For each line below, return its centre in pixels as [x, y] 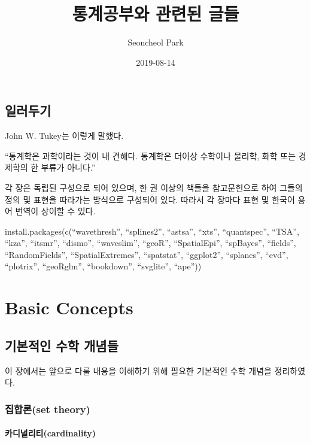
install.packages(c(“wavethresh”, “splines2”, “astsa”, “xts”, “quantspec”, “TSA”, [152, 231]
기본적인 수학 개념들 [62, 345]
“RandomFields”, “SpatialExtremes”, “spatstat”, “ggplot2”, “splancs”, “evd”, [147, 254]
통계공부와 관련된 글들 [156, 13]
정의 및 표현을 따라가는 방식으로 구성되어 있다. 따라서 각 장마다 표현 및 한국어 [150, 199]
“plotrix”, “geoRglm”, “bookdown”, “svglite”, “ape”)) [103, 266]
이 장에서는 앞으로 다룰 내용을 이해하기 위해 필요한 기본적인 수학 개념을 [138, 370]
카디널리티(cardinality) [50, 433]
